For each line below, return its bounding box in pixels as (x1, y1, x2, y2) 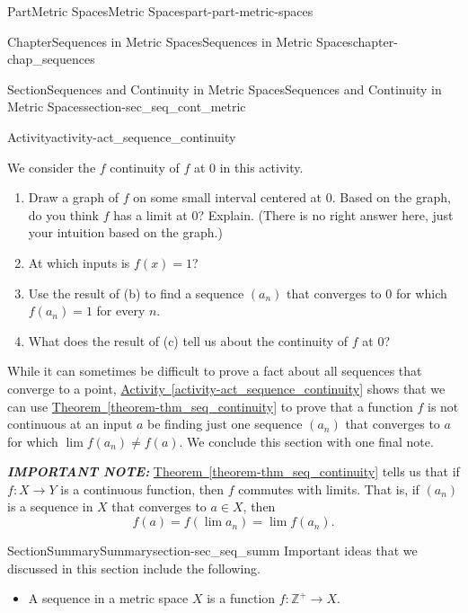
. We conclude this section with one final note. (179, 431, 434, 450)
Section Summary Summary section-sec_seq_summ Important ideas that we (7, 541, 418, 560)
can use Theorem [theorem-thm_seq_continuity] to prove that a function (7, 396, 413, 415)
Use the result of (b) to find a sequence (28, 283, 244, 302)
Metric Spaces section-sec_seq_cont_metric (7, 97, 246, 116)
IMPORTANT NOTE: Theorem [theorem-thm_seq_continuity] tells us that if (7, 462, 460, 481)
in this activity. (219, 157, 304, 176)
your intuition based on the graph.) (28, 223, 223, 242)
